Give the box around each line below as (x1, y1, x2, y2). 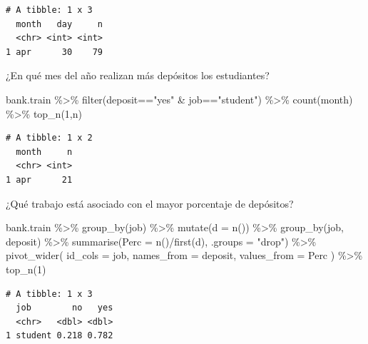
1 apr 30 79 (6, 46, 103, 57)
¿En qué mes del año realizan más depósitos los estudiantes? (6, 68, 270, 83)
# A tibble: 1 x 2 (6, 133, 93, 143)
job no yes (16, 303, 113, 313)
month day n (16, 19, 103, 29)
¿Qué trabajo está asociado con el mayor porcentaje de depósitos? (6, 196, 294, 211)
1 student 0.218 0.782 (6, 330, 113, 341)
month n (16, 146, 73, 157)
